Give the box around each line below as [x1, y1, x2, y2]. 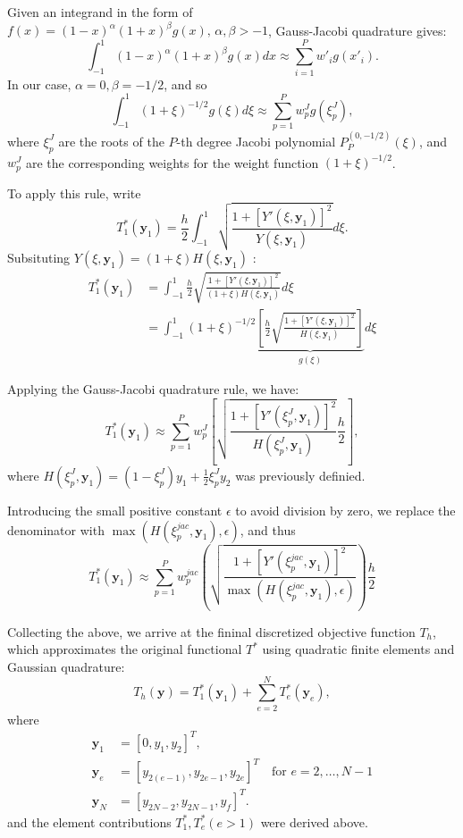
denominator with [7, 520, 105, 539]
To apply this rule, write [7, 183, 141, 202]
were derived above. [260, 812, 368, 831]
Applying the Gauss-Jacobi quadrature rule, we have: [7, 380, 299, 398]
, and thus [240, 520, 296, 539]
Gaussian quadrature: [7, 658, 125, 675]
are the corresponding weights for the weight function [25, 153, 319, 172]
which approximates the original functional [7, 640, 242, 658]
